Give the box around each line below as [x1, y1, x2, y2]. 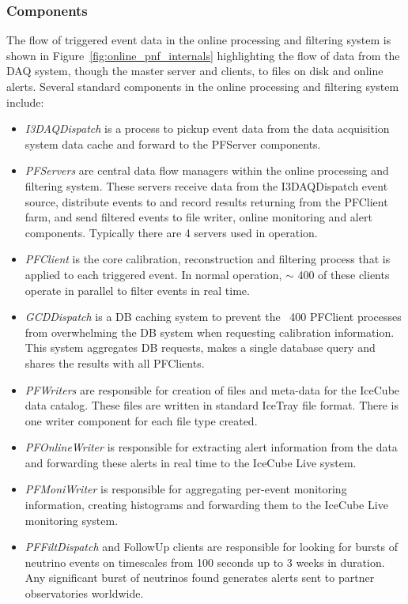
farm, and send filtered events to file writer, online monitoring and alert [25, 209, 372, 225]
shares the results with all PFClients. [25, 354, 205, 371]
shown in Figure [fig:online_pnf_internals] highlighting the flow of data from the [6, 47, 400, 63]
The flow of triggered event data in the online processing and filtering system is [6, 32, 391, 48]
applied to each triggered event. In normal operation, [25, 266, 282, 282]
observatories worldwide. [25, 585, 144, 602]
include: [6, 93, 44, 110]
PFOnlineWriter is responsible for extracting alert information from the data [25, 439, 398, 455]
